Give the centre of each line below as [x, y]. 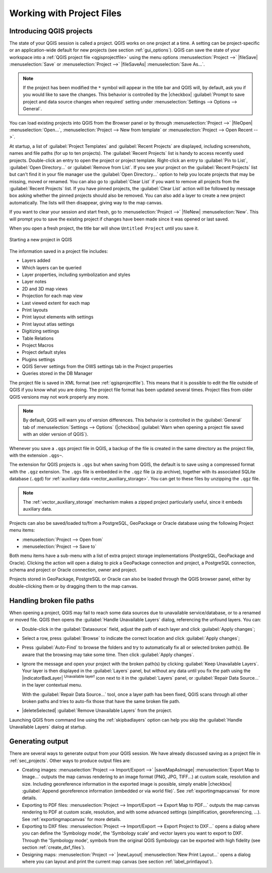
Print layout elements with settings [58, 317]
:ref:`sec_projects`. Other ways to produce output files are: [70, 760]
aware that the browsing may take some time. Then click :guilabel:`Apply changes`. [108, 654]
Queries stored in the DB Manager [57, 373]
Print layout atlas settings [48, 324]
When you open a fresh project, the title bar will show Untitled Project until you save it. [104, 228]
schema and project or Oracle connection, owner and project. [73, 570]
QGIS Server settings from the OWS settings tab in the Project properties [97, 366]
